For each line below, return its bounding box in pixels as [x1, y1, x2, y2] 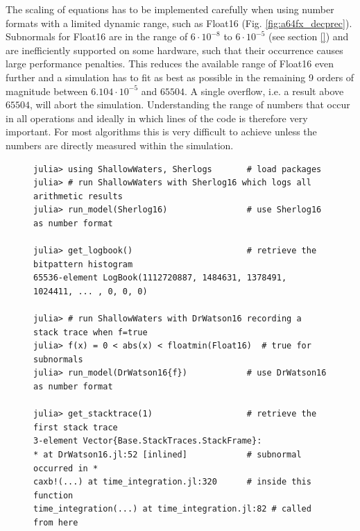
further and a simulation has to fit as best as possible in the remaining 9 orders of [6, 69, 354, 84]
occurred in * [33, 463, 98, 473]
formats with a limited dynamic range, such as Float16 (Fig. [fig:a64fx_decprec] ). [6, 15, 352, 30]
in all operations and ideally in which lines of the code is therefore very [6, 110, 308, 125]
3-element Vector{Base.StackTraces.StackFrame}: [33, 436, 262, 446]
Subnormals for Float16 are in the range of [6, 29, 188, 44]
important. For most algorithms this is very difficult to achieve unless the [6, 124, 317, 139]
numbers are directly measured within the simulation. [6, 137, 234, 152]
